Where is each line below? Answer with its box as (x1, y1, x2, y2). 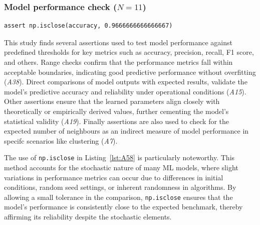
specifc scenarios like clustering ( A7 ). (4, 135, 118, 146)
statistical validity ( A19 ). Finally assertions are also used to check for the (4, 116, 229, 126)
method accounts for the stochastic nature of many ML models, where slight (4, 162, 238, 172)
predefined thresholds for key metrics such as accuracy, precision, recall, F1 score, (4, 47, 254, 57)
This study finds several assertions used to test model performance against (4, 37, 232, 47)
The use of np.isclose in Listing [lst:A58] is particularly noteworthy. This (4, 152, 235, 163)
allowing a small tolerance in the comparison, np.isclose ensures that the (4, 191, 233, 202)
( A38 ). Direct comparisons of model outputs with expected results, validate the (4, 76, 247, 87)
